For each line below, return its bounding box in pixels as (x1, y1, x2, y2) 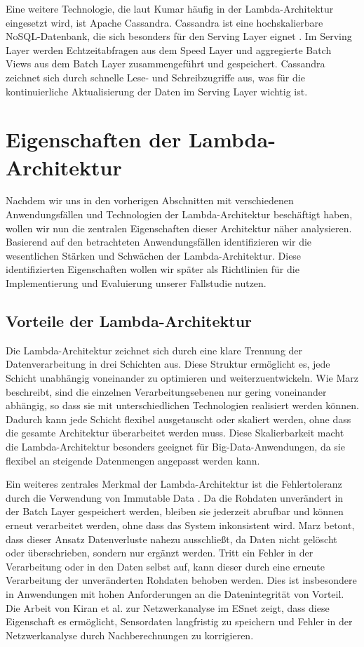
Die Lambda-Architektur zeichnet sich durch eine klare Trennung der (6, 342, 303, 357)
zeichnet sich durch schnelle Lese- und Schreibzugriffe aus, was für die (6, 69, 305, 84)
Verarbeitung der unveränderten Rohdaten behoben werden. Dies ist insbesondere (6, 573, 357, 587)
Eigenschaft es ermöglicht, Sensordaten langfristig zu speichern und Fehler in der (6, 614, 353, 629)
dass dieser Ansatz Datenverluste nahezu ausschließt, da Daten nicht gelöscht (6, 531, 337, 546)
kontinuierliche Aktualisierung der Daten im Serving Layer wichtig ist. (6, 84, 308, 98)
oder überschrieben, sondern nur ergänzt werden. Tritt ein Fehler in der (6, 545, 314, 560)
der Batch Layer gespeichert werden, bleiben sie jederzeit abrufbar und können (6, 504, 344, 519)
